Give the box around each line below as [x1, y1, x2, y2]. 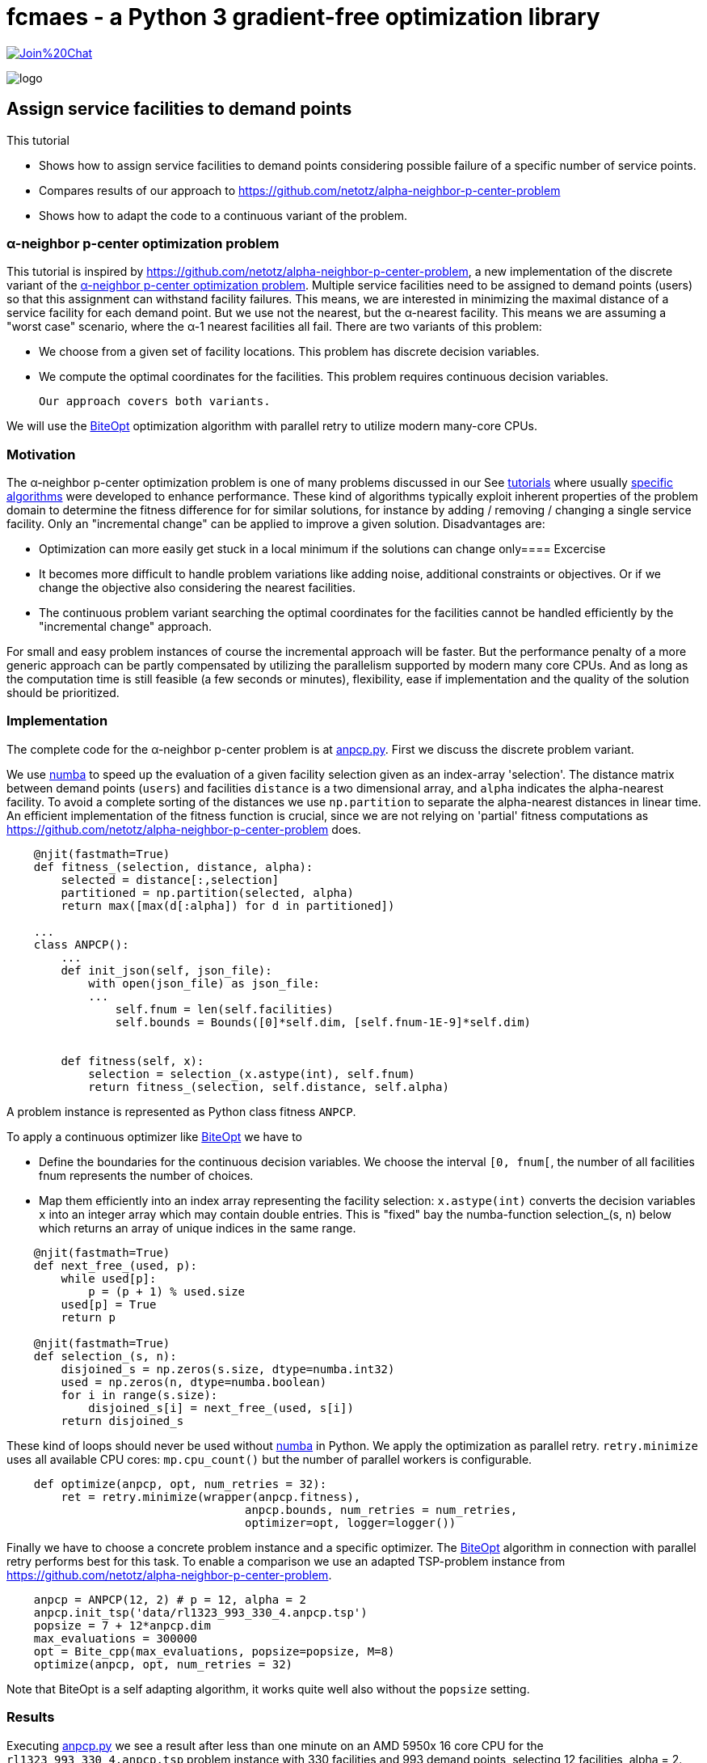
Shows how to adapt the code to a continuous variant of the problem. [39, 208, 407, 222]
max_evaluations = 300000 [33, 1631, 198, 1645]
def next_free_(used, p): [33, 1258, 198, 1272]
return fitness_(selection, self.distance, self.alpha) [88, 1080, 449, 1093]
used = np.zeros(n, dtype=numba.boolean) [61, 1375, 327, 1389]
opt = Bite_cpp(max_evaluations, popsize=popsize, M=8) [33, 1644, 395, 1658]
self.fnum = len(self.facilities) [115, 1002, 334, 1016]
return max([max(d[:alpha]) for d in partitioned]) [61, 898, 395, 912]
